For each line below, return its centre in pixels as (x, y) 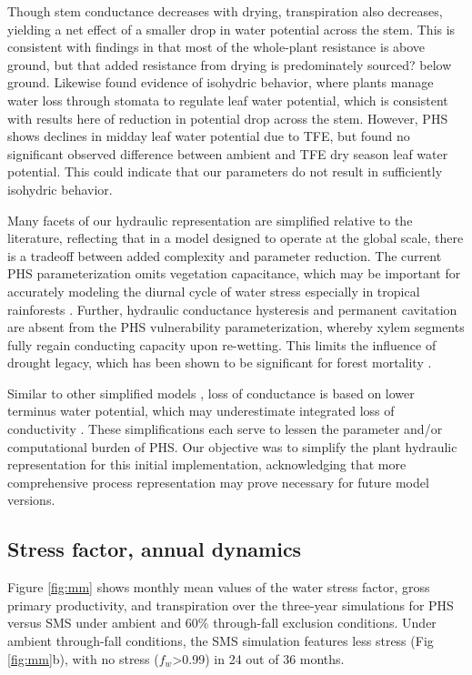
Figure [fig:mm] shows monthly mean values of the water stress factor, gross (219, 587)
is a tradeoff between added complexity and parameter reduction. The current (225, 255)
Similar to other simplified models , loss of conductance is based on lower (211, 393)
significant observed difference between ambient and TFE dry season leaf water (228, 153)
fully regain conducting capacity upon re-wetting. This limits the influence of (222, 344)
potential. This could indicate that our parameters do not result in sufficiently (225, 171)
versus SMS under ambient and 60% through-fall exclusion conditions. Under (222, 623)
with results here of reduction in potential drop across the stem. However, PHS (228, 118)
